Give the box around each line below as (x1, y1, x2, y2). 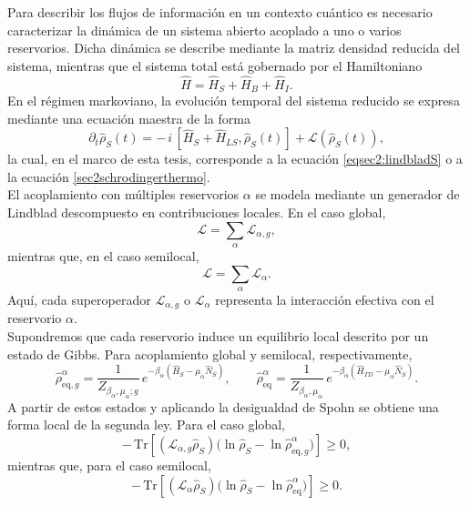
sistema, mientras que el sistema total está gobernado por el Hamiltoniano (7, 56, 423, 75)
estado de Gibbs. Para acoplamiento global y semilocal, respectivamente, (7, 344, 413, 363)
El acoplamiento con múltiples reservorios (7, 185, 240, 204)
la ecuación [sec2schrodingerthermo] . (7, 167, 210, 186)
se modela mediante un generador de (255, 185, 460, 204)
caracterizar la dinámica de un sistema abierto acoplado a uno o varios (7, 20, 402, 39)
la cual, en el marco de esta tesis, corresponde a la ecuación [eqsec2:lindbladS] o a (7, 149, 463, 168)
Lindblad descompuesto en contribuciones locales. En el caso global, (7, 203, 386, 222)
